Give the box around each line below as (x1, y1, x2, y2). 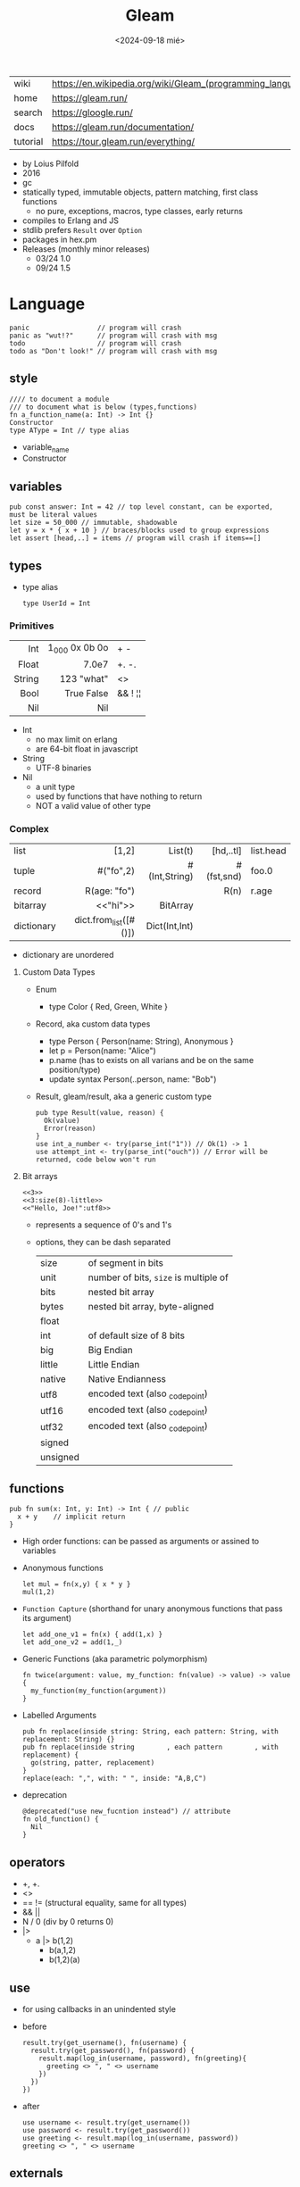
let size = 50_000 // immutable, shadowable (9, 519, 178, 528)
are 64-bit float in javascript (35, 743, 138, 754)
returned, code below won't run (35, 1155, 156, 1165)
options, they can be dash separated (35, 1237, 171, 1248)
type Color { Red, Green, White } (48, 1002, 168, 1012)
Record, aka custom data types (35, 1019, 151, 1029)
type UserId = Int (21, 599, 91, 608)
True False (64, 686, 109, 699)
